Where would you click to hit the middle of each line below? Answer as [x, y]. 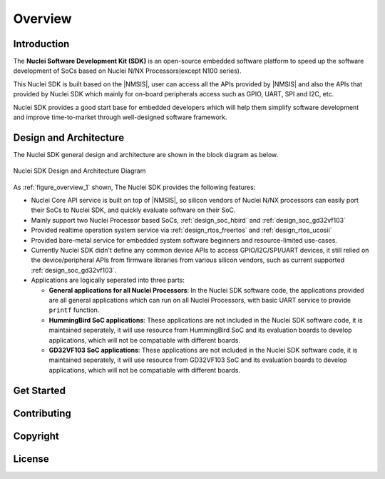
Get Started [39, 390]
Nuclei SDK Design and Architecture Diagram [79, 171]
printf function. [74, 310]
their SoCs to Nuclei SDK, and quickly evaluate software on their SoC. [133, 210]
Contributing [42, 413]
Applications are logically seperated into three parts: [108, 280]
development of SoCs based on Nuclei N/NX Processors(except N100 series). [127, 71]
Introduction [41, 44]
